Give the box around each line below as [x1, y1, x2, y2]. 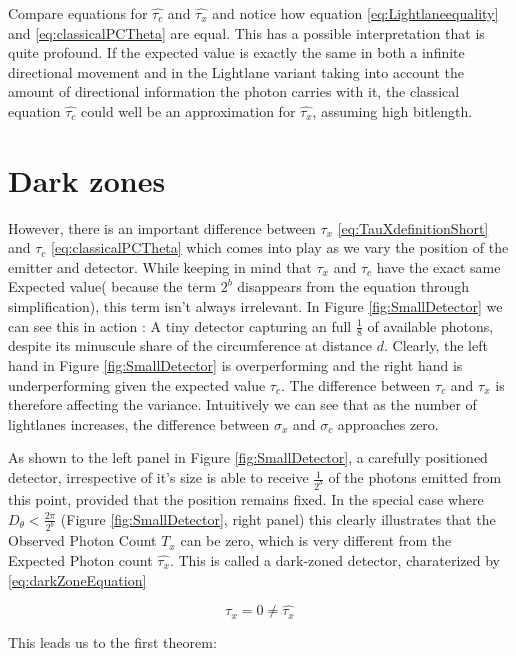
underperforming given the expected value [8, 374, 266, 395]
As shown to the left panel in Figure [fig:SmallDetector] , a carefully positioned [8, 447, 488, 468]
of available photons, [367, 315, 494, 336]
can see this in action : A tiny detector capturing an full [8, 315, 352, 336]
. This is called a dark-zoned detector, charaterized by [169, 549, 500, 570]
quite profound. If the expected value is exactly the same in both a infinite [8, 42, 465, 63]
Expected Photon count [8, 549, 153, 570]
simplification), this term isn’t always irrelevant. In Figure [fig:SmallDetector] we [8, 296, 503, 317]
